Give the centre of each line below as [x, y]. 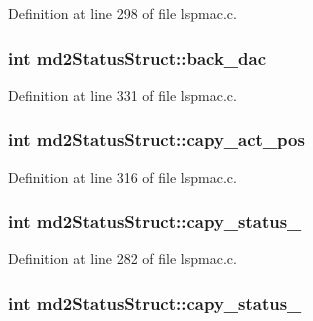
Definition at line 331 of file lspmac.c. [122, 94]
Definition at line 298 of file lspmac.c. [122, 13]
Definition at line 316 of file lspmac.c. [122, 176]
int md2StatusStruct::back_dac [137, 57]
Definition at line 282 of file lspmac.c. [122, 258]
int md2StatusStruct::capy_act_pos [156, 139]
